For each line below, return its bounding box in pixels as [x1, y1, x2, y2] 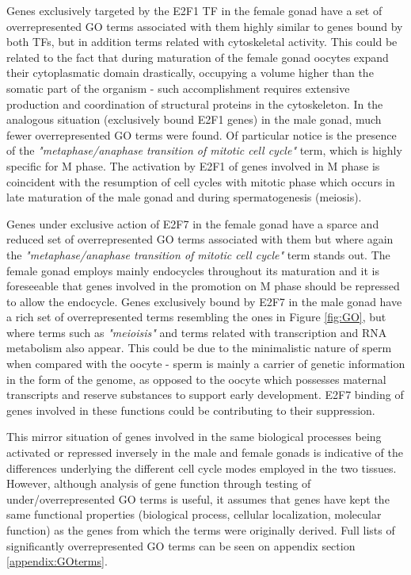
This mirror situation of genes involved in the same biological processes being [6, 428, 382, 445]
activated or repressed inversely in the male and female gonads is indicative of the [6, 444, 404, 461]
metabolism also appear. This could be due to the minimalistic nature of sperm [6, 339, 392, 356]
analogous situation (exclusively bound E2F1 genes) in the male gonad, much [6, 111, 382, 128]
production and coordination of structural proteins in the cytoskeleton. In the [6, 95, 383, 112]
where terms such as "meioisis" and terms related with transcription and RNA [6, 324, 387, 340]
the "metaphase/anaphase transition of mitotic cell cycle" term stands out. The [6, 246, 390, 263]
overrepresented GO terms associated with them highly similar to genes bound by [6, 17, 403, 34]
